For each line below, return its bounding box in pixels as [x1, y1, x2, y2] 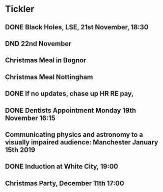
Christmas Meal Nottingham [5, 72, 93, 81]
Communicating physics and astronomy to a [5, 130, 143, 139]
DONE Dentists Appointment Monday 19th [5, 106, 136, 115]
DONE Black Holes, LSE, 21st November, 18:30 [5, 23, 149, 31]
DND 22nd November [5, 39, 72, 48]
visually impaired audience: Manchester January [5, 138, 159, 146]
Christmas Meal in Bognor [5, 56, 86, 65]
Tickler [5, 3, 34, 15]
